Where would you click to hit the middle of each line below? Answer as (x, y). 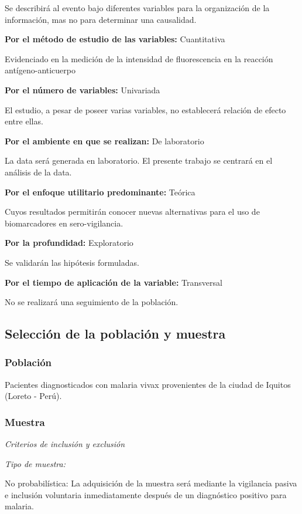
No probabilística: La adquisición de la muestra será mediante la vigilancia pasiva (151, 483)
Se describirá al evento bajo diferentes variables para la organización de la (137, 8)
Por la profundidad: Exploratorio (69, 243)
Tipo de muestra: (35, 463)
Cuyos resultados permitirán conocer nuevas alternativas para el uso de (132, 212)
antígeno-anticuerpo (40, 70)
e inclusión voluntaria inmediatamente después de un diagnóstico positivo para (146, 494)
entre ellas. (24, 121)
